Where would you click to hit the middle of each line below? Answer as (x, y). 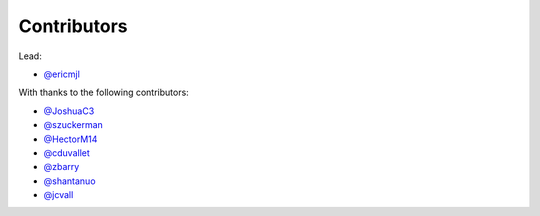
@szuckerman (73, 125)
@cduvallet (66, 152)
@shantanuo (69, 181)
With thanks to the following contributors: (103, 92)
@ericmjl (61, 74)
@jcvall (58, 195)
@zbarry (61, 167)
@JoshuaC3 (69, 111)
